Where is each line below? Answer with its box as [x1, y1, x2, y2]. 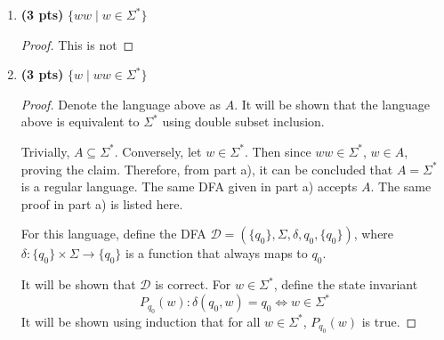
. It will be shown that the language [234, 94, 430, 113]
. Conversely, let [114, 142, 202, 160]
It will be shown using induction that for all [20, 312, 261, 330]
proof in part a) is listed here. [20, 194, 183, 213]
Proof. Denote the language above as [20, 94, 221, 113]
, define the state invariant [273, 275, 418, 294]
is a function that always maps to [125, 244, 308, 263]
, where [353, 224, 394, 243]
